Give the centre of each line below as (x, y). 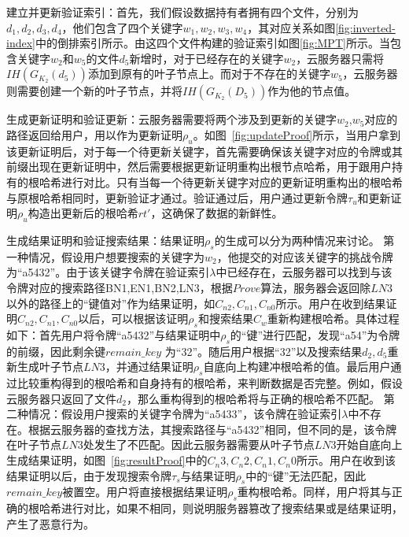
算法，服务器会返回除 (316, 287)
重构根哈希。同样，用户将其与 (314, 492)
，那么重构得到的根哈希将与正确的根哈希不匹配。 (253, 398)
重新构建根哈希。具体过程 (333, 318)
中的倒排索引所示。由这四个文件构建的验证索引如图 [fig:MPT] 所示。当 (212, 43)
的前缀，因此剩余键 (56, 351)
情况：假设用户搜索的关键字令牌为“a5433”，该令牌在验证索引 (185, 414)
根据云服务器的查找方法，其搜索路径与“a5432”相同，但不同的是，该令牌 (212, 429)
